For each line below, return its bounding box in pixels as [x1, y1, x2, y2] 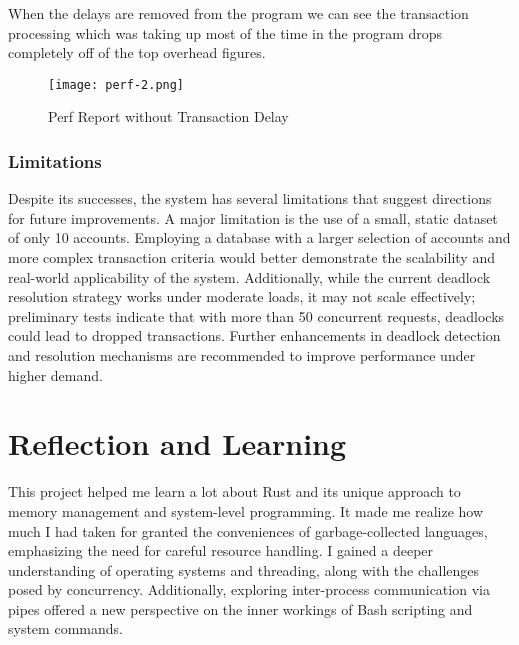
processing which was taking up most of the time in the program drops [8, 22, 443, 43]
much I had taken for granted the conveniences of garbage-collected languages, [8, 520, 488, 541]
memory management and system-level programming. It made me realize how [8, 500, 484, 521]
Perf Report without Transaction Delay [48, 106, 289, 127]
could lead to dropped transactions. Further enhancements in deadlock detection [8, 325, 501, 346]
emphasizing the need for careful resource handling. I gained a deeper [8, 540, 434, 561]
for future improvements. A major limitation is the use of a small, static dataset [8, 207, 498, 228]
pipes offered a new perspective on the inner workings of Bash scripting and [8, 598, 473, 619]
